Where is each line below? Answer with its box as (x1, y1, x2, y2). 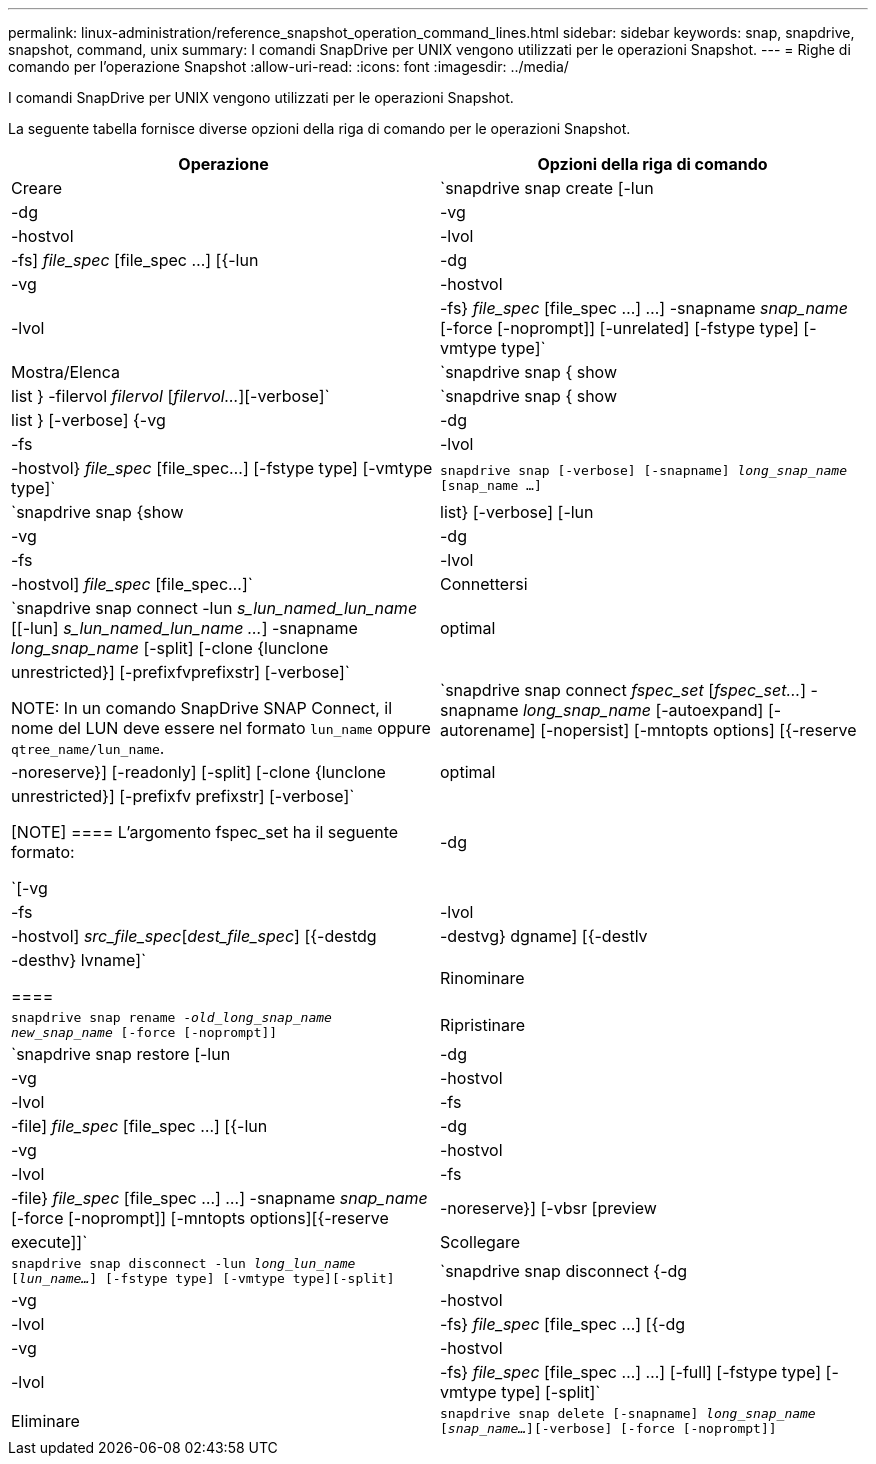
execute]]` (11, 1232, 88, 1252)
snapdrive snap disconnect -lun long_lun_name (11, 1256, 356, 1271)
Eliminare (11, 1411, 80, 1431)
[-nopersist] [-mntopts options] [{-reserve (540, 720, 857, 740)
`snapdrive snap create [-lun (440, 178, 654, 198)
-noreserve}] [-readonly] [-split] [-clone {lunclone (11, 762, 386, 782)
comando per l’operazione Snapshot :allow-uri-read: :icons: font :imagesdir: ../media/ (8, 58, 569, 75)
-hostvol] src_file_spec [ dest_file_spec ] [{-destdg (11, 926, 377, 946)
